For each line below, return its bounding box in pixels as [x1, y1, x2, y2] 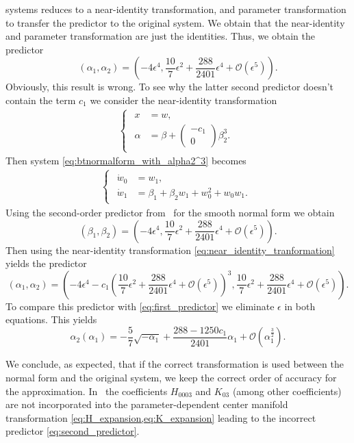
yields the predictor [5, 256, 87, 270]
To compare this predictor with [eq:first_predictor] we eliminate [5, 299, 275, 313]
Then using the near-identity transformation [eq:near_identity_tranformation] [5, 242, 335, 257]
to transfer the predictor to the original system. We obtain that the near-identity [5, 15, 345, 29]
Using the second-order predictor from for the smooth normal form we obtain [5, 205, 335, 219]
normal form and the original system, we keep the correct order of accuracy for [5, 370, 337, 384]
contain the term [5, 92, 76, 107]
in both [284, 299, 316, 313]
